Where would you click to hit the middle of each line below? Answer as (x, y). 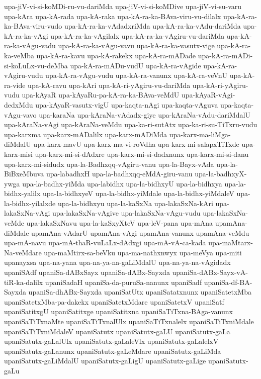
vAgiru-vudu (24, 75)
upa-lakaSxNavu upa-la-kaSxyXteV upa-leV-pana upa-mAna (120, 223)
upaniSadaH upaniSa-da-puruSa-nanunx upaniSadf (123, 282)
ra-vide (15, 85)
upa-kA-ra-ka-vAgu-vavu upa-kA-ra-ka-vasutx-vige (136, 45)
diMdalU (18, 144)
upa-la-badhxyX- (221, 174)
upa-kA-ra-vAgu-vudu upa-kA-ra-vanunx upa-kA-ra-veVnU (136, 75)
